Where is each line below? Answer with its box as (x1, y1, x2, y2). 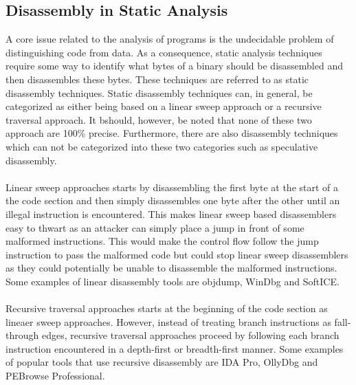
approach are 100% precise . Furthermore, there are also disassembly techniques (5, 126, 338, 140)
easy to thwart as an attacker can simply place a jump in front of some (5, 220, 304, 234)
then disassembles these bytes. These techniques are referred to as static (5, 71, 309, 86)
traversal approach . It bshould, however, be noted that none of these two (5, 112, 312, 126)
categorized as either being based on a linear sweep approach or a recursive (5, 99, 322, 113)
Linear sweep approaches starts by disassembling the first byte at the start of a (5, 179, 339, 194)
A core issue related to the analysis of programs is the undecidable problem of (5, 32, 334, 46)
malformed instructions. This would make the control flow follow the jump (5, 234, 319, 248)
